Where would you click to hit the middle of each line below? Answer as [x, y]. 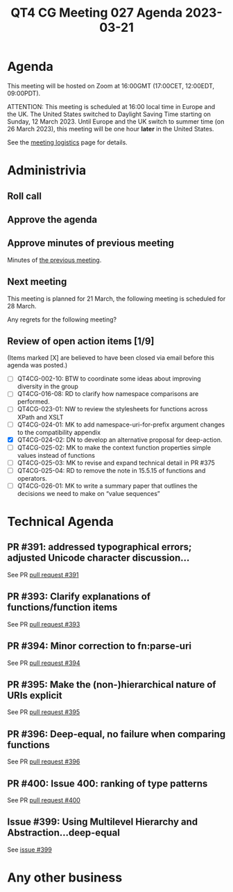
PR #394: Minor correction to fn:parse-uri [100, 646]
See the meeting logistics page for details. [68, 142]
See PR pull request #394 [44, 663]
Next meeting [37, 282]
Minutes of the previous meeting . [54, 260]
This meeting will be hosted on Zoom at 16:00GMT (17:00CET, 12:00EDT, [111, 85]
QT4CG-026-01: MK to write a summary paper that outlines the [107, 486]
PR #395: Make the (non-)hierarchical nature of [112, 685]
